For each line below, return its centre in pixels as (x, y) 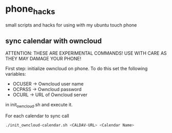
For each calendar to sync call (37, 116)
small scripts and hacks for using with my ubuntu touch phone (71, 25)
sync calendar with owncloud (53, 41)
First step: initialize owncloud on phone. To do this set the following (77, 69)
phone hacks (30, 10)
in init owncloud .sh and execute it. (39, 105)
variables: (16, 74)
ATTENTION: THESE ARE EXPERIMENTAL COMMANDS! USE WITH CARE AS (86, 53)
